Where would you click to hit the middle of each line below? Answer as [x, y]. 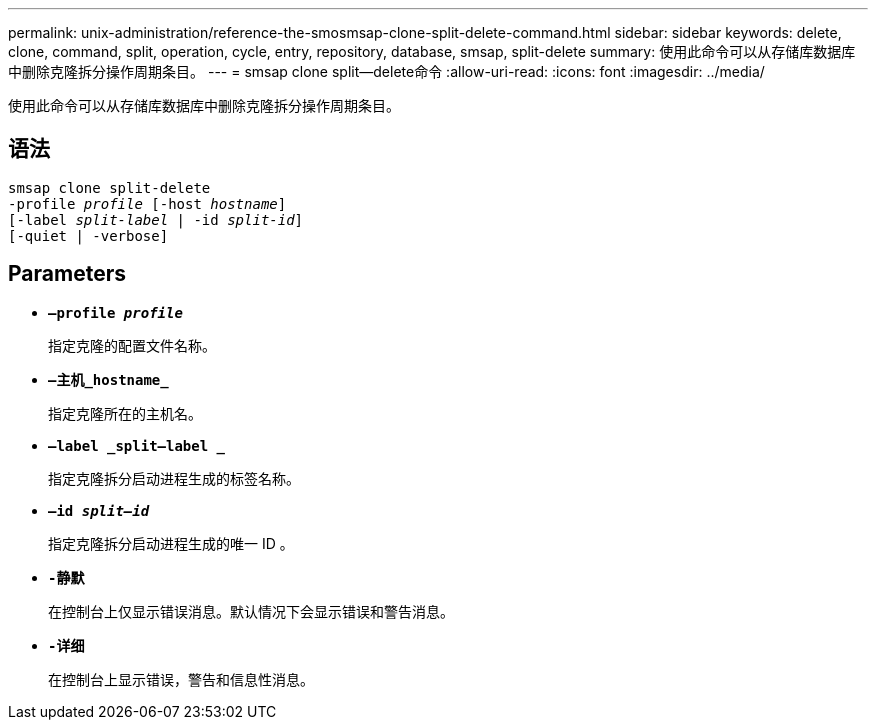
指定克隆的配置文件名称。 [132, 345]
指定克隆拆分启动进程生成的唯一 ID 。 [171, 543]
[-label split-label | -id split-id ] [156, 219]
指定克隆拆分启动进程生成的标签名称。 [174, 478]
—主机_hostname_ [108, 379]
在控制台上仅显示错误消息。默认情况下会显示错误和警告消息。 [251, 611]
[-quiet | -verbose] [88, 235]
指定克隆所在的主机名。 [125, 413]
